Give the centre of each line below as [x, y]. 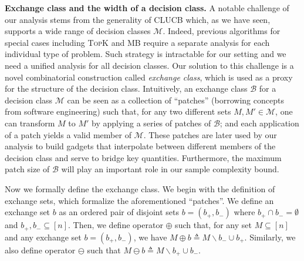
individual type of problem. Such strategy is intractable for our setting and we [146, 54]
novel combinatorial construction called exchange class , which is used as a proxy [149, 77]
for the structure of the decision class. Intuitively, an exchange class [126, 88]
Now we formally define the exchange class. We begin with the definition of [140, 188]
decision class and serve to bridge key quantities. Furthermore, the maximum [143, 157]
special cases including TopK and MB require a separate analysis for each [137, 42]
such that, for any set [213, 225]
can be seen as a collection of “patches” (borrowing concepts [175, 100]
